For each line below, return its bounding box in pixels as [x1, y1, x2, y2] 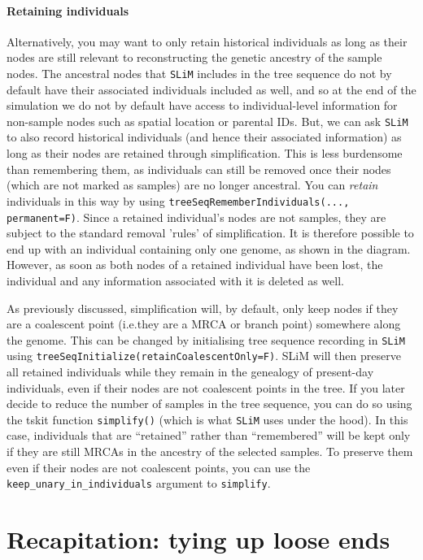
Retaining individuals [7, 2, 129, 19]
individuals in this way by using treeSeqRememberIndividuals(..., [7, 192, 350, 209]
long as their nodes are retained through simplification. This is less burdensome [7, 145, 403, 162]
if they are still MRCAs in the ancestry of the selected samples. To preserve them [7, 443, 413, 460]
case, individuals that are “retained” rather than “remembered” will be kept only [7, 427, 411, 444]
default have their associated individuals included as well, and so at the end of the [7, 80, 416, 98]
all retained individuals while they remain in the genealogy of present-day [7, 363, 374, 380]
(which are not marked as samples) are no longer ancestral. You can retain [7, 176, 378, 193]
